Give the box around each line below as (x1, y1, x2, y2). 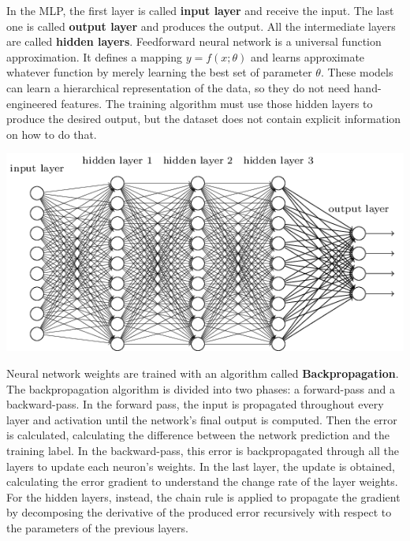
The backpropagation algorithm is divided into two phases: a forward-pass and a (6, 380, 395, 397)
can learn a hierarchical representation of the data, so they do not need (6, 79, 350, 95)
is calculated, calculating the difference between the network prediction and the (6, 427, 389, 443)
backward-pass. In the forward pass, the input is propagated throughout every (6, 396, 384, 412)
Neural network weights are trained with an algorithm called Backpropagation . (6, 365, 399, 382)
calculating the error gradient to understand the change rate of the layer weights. (6, 473, 398, 490)
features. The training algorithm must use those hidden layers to (61, 95, 373, 111)
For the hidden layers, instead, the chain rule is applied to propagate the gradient (6, 488, 401, 505)
